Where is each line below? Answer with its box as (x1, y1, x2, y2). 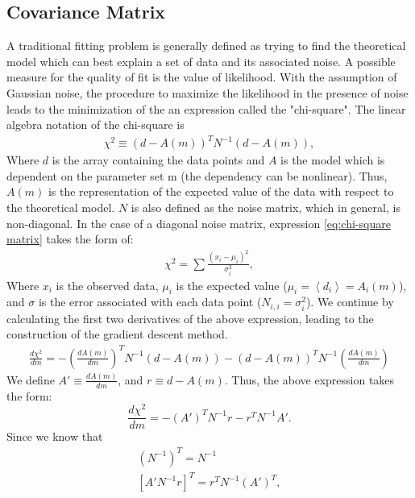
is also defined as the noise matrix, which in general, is (131, 199, 400, 216)
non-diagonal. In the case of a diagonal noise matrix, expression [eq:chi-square (6, 214, 391, 231)
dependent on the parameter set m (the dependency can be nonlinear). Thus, (6, 167, 388, 184)
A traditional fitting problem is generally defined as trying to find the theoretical (6, 37, 406, 54)
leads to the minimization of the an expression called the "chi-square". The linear (6, 100, 406, 117)
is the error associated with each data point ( (38, 293, 262, 310)
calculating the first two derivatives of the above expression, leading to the (6, 309, 374, 326)
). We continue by (305, 293, 394, 310)
